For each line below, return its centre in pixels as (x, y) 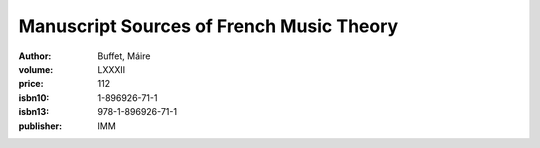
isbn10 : (34, 97)
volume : (36, 69)
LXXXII (111, 69)
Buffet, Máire (124, 56)
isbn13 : (34, 112)
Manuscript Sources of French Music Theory (208, 26)
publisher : (40, 126)
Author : (35, 56)
